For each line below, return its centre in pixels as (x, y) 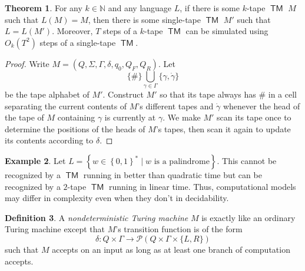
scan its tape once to (254, 117)
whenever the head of (261, 106)
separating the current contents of (66, 106)
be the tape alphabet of (47, 94)
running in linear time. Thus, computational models (202, 186)
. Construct (123, 94)
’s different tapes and (175, 106)
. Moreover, (72, 31)
